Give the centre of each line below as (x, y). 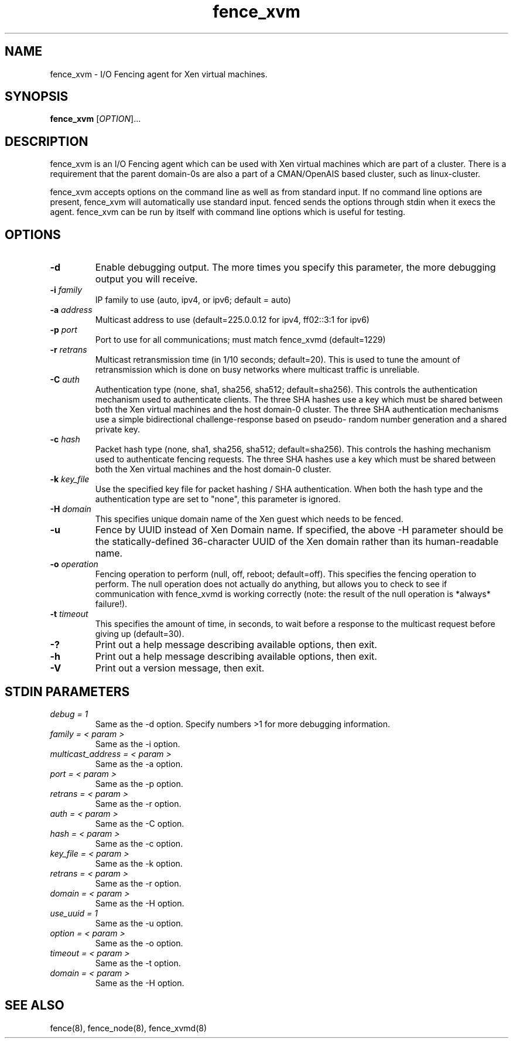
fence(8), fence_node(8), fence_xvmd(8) (129, 1028)
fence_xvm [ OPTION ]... (95, 119)
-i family (66, 290)
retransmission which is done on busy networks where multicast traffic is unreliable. (257, 370)
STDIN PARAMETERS (67, 691)
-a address (71, 310)
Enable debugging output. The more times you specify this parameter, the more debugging (295, 267)
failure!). (111, 604)
